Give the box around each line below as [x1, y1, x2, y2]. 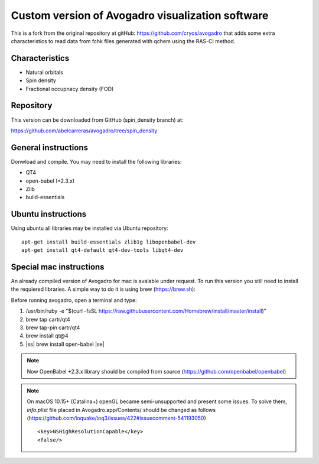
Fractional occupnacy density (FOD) [25, 85, 114, 92]
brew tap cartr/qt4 [25, 316, 70, 323]
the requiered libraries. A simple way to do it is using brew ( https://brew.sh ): [11, 285, 196, 293]
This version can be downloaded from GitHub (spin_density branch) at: [11, 116, 184, 124]
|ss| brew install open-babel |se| [25, 340, 105, 348]
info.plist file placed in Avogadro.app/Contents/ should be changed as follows [27, 406, 216, 413]
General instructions [11, 142, 89, 152]
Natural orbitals [25, 69, 63, 76]
